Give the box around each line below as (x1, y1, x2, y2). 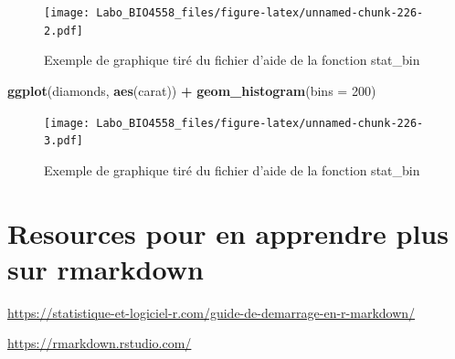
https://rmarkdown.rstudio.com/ (7, 333, 192, 353)
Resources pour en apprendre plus (7, 214, 449, 251)
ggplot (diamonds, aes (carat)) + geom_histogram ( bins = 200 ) (7, 80, 376, 100)
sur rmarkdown (7, 249, 204, 287)
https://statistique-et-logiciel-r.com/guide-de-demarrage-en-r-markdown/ (7, 302, 416, 322)
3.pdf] (44, 134, 83, 148)
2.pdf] (44, 24, 83, 37)
